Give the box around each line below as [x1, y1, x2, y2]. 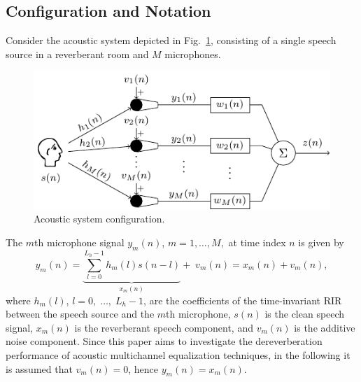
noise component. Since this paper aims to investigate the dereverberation [6, 334, 323, 348]
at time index [228, 234, 286, 249]
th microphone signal [34, 234, 125, 249]
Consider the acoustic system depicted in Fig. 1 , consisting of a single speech [6, 33, 337, 48]
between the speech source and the [6, 306, 155, 321]
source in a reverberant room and [6, 46, 149, 61]
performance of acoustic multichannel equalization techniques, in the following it [6, 348, 351, 362]
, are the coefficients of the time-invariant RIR [143, 292, 342, 307]
